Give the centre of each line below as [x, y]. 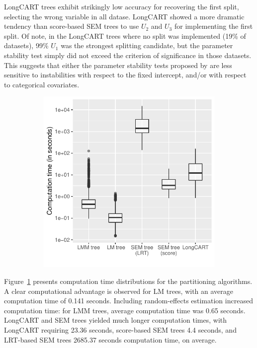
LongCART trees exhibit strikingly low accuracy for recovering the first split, [122, 6]
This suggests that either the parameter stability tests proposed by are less [118, 65]
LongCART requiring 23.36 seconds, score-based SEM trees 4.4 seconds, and [120, 329]
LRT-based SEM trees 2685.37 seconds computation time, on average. [110, 339]
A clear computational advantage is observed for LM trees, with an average [119, 291]
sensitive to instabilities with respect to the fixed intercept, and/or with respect [125, 75]
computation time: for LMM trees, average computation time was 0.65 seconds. [125, 310]
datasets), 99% [26, 45]
